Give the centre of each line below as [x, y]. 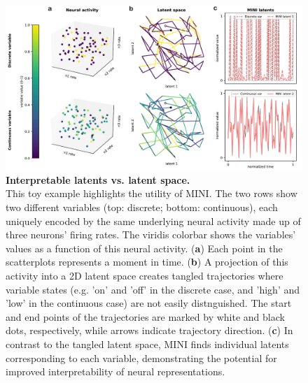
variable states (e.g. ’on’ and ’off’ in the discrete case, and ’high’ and [153, 289]
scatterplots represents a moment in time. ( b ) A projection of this [147, 262]
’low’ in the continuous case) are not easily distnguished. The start [149, 303]
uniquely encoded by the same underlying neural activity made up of [153, 221]
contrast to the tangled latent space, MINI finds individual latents [147, 344]
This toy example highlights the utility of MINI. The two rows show [152, 193]
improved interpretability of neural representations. [115, 371]
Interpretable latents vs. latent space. [98, 179]
